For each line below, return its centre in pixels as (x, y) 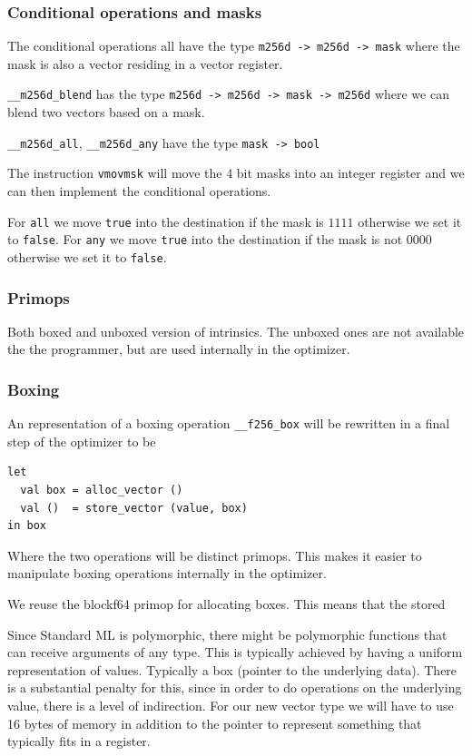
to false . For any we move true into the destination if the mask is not (205, 239)
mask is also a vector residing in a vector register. (145, 63)
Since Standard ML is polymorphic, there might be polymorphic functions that (227, 634)
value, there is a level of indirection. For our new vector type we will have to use (231, 705)
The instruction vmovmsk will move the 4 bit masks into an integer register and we (236, 173)
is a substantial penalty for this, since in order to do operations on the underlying (235, 687)
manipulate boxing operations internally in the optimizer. (167, 573)
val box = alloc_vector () (102, 491)
